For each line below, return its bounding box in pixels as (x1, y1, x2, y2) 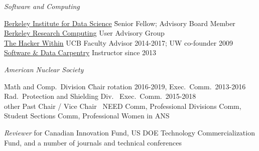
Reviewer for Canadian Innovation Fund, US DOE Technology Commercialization (4, 127, 255, 137)
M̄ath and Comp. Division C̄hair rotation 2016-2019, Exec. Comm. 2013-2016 (4, 81, 246, 91)
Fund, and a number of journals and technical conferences (4, 137, 182, 147)
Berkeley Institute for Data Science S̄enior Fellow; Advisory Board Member (4, 18, 235, 28)
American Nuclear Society (4, 64, 84, 74)
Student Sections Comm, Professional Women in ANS (4, 110, 170, 121)
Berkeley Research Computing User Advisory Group (4, 28, 165, 38)
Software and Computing (4, 1, 80, 11)
